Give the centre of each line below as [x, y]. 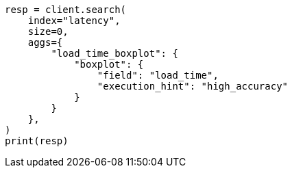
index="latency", [74, 21]
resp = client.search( [66, 10]
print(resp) [37, 141]
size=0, [48, 31]
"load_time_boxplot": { [114, 53]
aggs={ [45, 42]
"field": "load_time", [158, 75]
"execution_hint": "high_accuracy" [193, 86]
